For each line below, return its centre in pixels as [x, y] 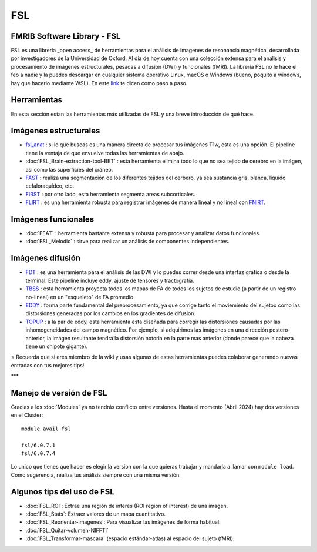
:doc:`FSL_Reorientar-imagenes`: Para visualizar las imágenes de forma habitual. [123, 522]
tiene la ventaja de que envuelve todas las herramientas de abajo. [105, 153]
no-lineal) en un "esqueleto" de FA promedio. [80, 297]
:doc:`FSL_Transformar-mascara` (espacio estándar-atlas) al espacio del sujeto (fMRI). [130, 538]
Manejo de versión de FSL [59, 393]
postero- [280, 330]
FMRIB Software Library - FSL [66, 36]
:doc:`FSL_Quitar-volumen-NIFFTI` [67, 530]
